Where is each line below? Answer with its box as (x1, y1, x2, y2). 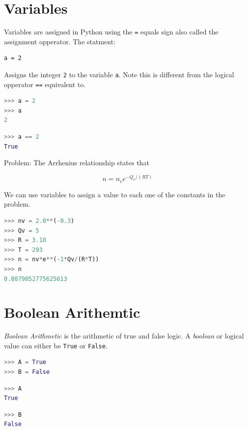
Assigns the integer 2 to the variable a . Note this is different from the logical (4, 69, 234, 79)
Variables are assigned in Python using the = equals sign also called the (4, 27, 219, 37)
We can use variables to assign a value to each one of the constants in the (4, 189, 225, 199)
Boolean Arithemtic (4, 302, 140, 322)
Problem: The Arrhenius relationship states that (4, 157, 149, 168)
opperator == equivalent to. (4, 79, 86, 89)
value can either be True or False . (4, 340, 108, 350)
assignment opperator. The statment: (4, 36, 116, 46)
